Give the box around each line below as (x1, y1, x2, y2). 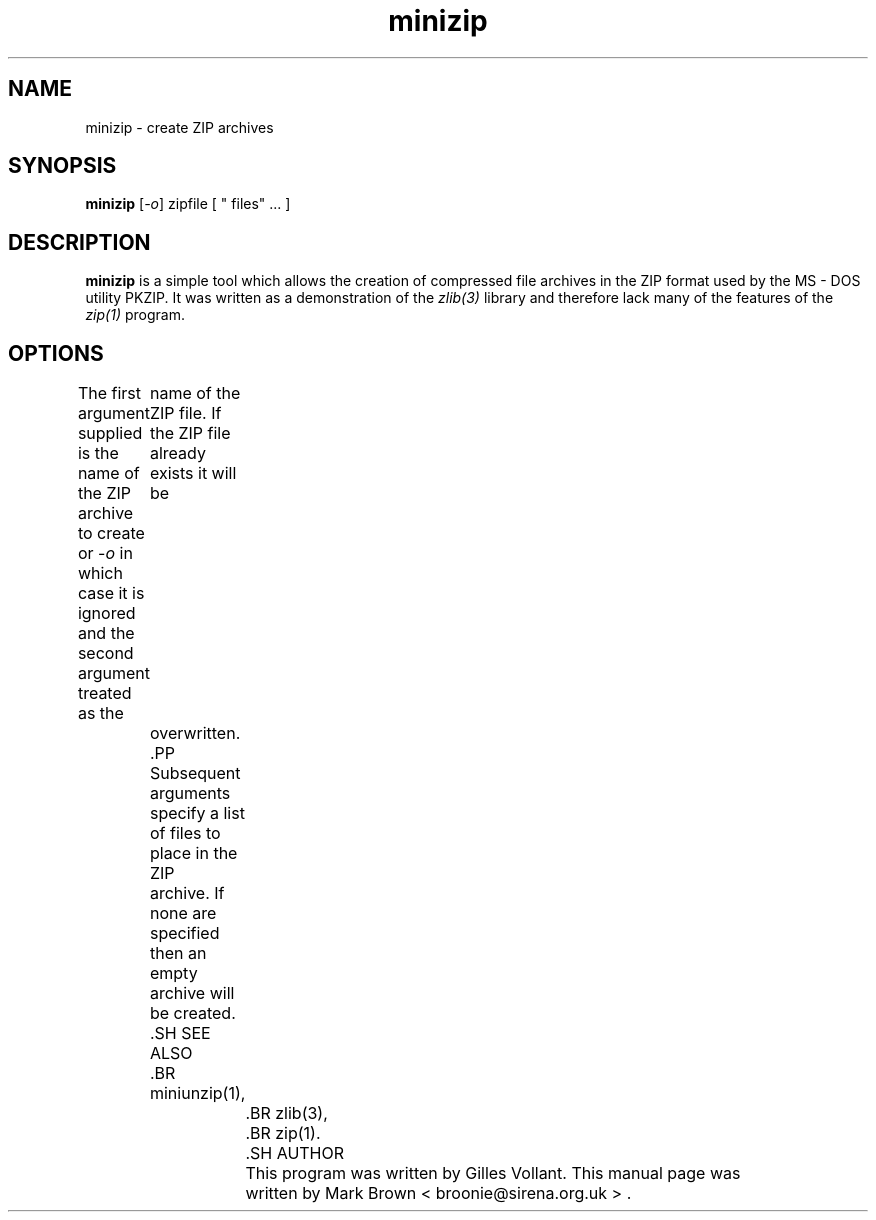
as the (77, 703, 124, 724)
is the (77, 443, 119, 464)
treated (77, 683, 132, 704)
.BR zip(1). (245, 1123, 321, 1144)
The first (77, 383, 142, 404)
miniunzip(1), (149, 1083, 246, 1104)
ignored (77, 603, 136, 624)
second (77, 643, 134, 664)
